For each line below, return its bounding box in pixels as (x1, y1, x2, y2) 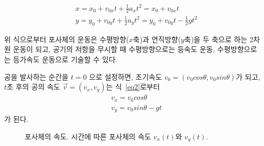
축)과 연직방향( (133, 33, 181, 44)
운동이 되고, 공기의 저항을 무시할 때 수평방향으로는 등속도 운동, (13, 44, 215, 54)
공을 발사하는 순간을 (4, 71, 69, 82)
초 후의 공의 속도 (7, 81, 61, 92)
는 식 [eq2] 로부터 (106, 81, 160, 92)
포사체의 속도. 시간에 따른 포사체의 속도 (25, 131, 152, 141)
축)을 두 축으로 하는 (184, 33, 248, 44)
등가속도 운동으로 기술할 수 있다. (13, 53, 118, 64)
